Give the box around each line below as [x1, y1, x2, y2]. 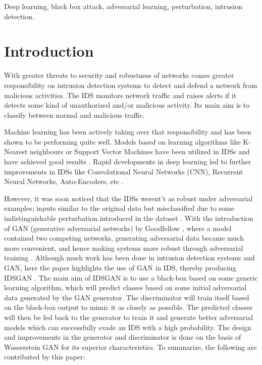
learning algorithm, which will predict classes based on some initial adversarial [4, 282, 247, 293]
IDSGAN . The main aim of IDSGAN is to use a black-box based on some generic [4, 272, 258, 283]
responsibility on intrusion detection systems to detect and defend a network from [4, 79, 257, 90]
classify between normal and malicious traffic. [4, 109, 145, 120]
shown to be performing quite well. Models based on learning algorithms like [4, 136, 241, 147]
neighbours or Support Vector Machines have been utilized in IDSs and [30, 146, 250, 157]
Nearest [4, 146, 28, 157]
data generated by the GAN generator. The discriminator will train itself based [4, 292, 249, 302]
